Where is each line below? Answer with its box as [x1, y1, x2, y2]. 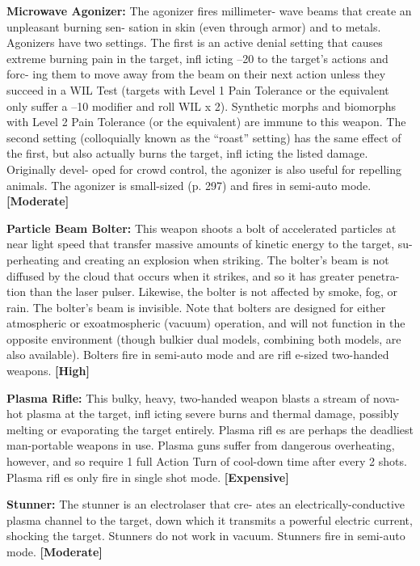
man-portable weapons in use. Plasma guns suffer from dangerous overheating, [6, 437, 395, 454]
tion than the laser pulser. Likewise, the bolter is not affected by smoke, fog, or [6, 283, 398, 300]
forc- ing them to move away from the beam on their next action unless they [6, 65, 386, 82]
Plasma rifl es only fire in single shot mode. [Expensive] [6, 468, 289, 485]
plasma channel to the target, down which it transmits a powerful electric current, [6, 511, 413, 528]
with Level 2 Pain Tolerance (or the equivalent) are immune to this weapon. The [6, 113, 406, 130]
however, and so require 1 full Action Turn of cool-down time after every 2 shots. [6, 453, 407, 470]
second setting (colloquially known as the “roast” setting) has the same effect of [6, 129, 401, 146]
